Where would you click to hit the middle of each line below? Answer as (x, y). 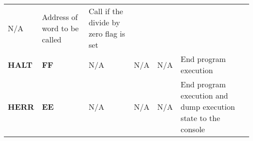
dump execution (208, 107)
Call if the (106, 11)
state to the (200, 118)
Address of (60, 17)
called (52, 39)
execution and (204, 95)
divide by (104, 22)
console (193, 129)
